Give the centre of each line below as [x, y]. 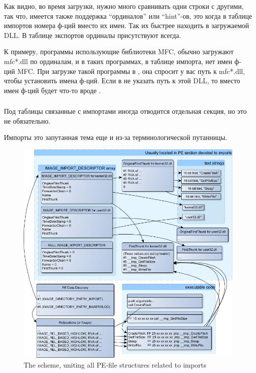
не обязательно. [27, 120]
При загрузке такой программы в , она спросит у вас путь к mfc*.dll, [141, 71]
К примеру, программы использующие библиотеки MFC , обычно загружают [119, 51]
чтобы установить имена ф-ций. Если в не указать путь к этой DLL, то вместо [122, 81]
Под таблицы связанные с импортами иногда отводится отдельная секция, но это [125, 111]
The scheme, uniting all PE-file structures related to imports [115, 364]
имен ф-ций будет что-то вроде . [52, 90]
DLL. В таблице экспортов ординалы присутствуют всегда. [93, 35]
